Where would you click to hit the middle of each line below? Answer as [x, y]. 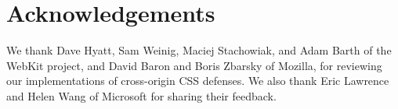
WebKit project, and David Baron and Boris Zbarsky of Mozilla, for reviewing [194, 65]
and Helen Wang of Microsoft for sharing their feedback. [141, 95]
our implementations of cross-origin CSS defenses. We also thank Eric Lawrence [198, 81]
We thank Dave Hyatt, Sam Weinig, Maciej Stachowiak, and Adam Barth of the [199, 50]
